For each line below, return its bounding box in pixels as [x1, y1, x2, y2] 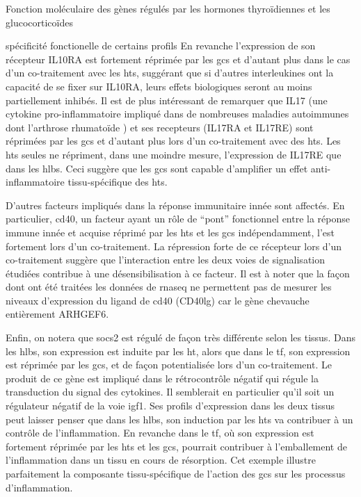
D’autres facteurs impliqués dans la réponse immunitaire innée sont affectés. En [6, 197, 345, 212]
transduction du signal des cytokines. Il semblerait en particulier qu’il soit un [6, 384, 335, 399]
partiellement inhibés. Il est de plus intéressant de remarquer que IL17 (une [6, 92, 328, 107]
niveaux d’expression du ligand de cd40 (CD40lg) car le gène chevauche [6, 293, 310, 307]
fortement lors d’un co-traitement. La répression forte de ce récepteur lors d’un [6, 238, 342, 253]
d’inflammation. [6, 480, 73, 494]
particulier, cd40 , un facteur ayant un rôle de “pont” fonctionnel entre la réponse [6, 211, 351, 226]
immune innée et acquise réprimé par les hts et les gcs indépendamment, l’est [6, 225, 335, 239]
